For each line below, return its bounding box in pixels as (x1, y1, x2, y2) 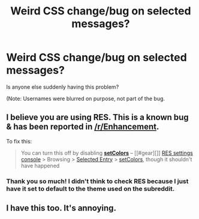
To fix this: (6, 137, 32, 145)
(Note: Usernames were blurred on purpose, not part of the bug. (6, 95, 165, 102)
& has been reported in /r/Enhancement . (6, 122, 159, 132)
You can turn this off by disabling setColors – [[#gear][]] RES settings (20, 149, 194, 157)
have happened (20, 162, 60, 169)
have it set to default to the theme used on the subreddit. (6, 184, 175, 193)
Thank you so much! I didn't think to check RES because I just (6, 177, 189, 185)
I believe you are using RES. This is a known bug (6, 112, 189, 122)
